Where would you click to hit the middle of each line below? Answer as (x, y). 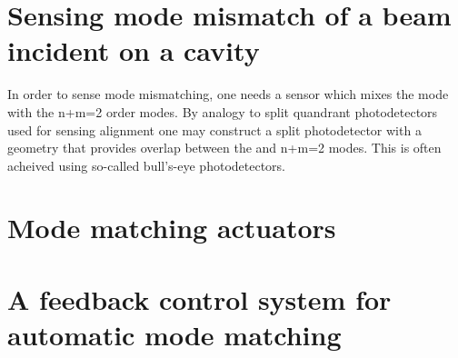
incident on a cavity (134, 50)
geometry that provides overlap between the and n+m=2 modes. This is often (224, 148)
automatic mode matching (174, 335)
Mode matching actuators (172, 228)
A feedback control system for (199, 298)
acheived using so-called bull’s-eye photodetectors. (146, 165)
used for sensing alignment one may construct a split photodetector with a (214, 129)
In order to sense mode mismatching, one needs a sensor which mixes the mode (228, 94)
